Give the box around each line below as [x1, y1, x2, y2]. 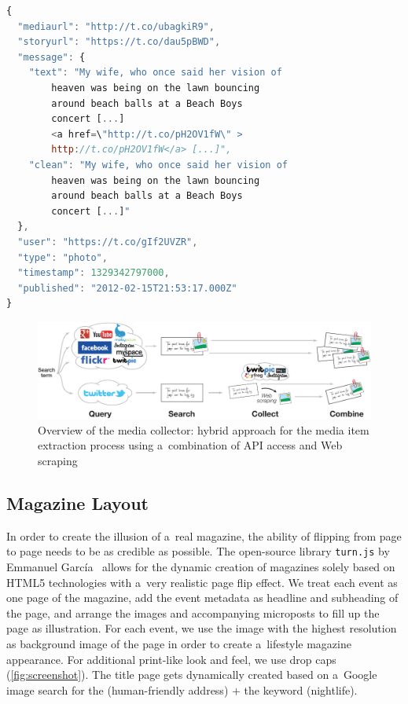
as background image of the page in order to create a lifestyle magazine [6, 636, 351, 652]
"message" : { [17, 51, 86, 63]
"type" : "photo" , [17, 251, 108, 263]
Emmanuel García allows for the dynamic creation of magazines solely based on [6, 559, 395, 575]
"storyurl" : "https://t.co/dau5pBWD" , [17, 36, 221, 48]
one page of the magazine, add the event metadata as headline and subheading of [6, 589, 399, 606]
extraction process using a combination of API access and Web [38, 437, 343, 453]
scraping [38, 453, 78, 469]
